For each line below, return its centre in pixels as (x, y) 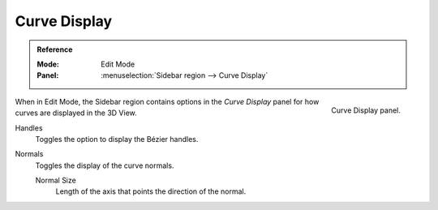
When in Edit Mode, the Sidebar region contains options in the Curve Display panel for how (167, 101)
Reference (55, 49)
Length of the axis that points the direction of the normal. (151, 191)
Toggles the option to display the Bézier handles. (117, 139)
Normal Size (56, 180)
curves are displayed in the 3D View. (76, 113)
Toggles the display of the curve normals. (105, 165)
